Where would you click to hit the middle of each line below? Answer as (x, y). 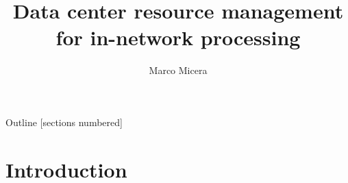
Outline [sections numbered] (64, 122)
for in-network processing (178, 37)
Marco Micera (178, 70)
